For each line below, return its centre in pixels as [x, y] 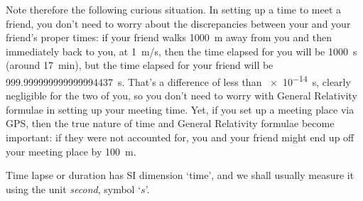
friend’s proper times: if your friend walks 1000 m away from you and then [169, 37]
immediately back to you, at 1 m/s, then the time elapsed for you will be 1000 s [181, 51]
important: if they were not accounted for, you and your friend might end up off [180, 137]
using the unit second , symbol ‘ [74, 189]
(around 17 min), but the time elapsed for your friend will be [140, 65]
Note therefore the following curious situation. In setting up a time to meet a [174, 9]
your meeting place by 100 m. [71, 151]
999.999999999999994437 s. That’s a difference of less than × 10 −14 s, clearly [178, 80]
